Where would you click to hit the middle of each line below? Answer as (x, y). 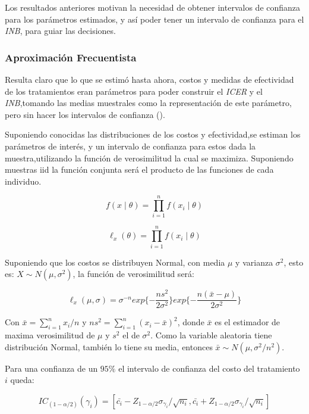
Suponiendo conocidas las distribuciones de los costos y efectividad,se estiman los (153, 134)
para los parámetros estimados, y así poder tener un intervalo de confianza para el (154, 19)
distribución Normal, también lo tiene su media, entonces (109, 346)
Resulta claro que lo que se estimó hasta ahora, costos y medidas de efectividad (149, 79)
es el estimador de (247, 322)
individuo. (23, 181)
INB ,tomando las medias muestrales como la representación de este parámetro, (148, 103)
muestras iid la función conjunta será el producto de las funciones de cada (139, 169)
